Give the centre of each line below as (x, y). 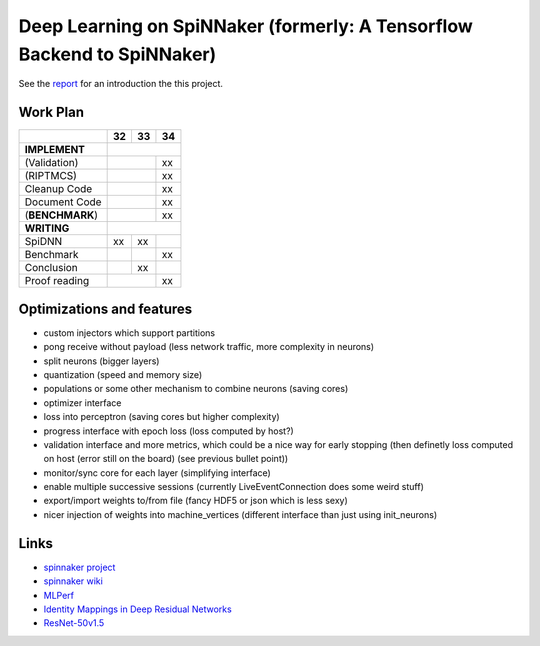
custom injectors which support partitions (129, 332)
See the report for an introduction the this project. (121, 84)
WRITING (47, 228)
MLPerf (59, 595)
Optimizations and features (105, 308)
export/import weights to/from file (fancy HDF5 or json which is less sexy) (196, 501)
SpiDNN (43, 242)
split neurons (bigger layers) (101, 361)
